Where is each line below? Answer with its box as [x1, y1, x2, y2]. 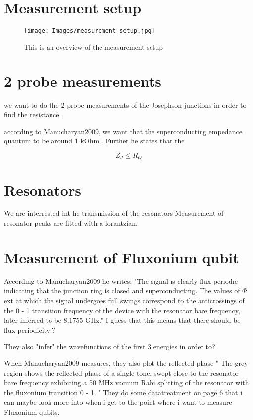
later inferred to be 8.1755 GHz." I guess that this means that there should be [4, 315, 241, 325]
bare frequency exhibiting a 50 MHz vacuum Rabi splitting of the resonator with [4, 377, 249, 388]
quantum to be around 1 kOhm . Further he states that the [4, 136, 185, 146]
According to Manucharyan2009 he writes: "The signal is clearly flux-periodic [4, 276, 238, 286]
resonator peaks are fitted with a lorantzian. [4, 218, 138, 228]
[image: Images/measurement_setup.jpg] [24, 27, 155, 35]
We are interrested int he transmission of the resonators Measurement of [4, 208, 224, 218]
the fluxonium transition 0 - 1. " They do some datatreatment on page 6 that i [4, 387, 243, 397]
